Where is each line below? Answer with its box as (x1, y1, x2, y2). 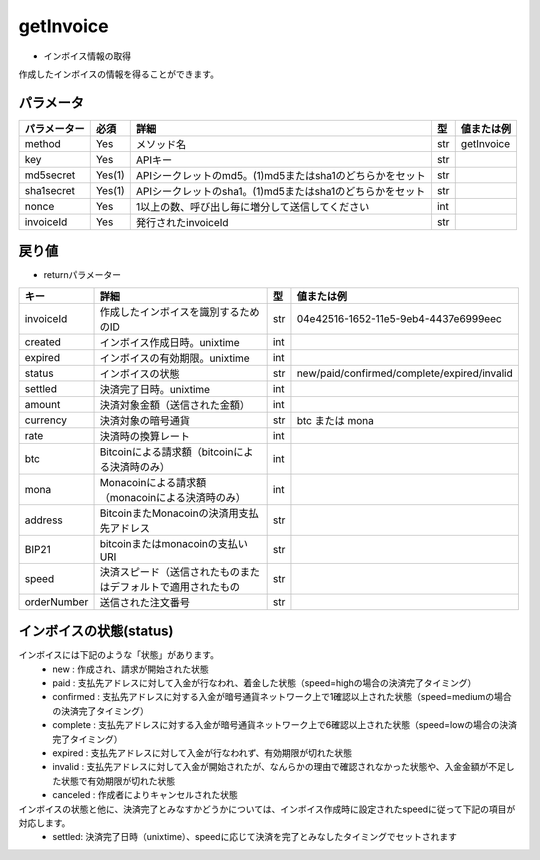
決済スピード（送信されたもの (99, 565, 240, 579)
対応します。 (18, 816, 71, 829)
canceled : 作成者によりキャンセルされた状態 (52, 789, 239, 801)
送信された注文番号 (99, 595, 190, 609)
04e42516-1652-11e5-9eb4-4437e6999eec (296, 311, 502, 325)
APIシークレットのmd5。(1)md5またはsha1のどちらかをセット (135, 168, 426, 182)
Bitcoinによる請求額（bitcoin (99, 445, 234, 459)
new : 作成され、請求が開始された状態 (52, 663, 209, 675)
